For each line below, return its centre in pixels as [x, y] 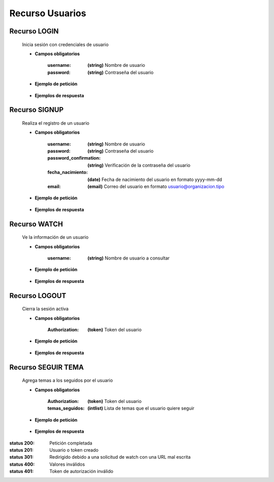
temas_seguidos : [66, 409]
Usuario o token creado [74, 450]
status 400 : [22, 464]
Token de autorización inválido [81, 471]
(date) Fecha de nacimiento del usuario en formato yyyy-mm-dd [155, 179]
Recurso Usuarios [48, 13]
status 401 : [22, 471]
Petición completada [71, 443]
